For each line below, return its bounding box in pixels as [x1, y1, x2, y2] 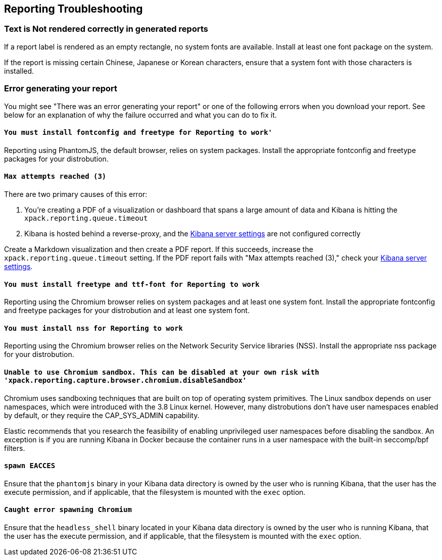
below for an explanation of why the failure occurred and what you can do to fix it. [4, 110, 277, 119]
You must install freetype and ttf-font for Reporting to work [4, 280, 260, 288]
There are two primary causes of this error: [4, 189, 148, 198]
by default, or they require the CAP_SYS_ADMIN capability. [4, 411, 200, 420]
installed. [4, 66, 34, 75]
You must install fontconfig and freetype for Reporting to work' [4, 128, 273, 137]
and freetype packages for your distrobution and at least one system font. [4, 306, 250, 315]
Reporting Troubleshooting [4, 3, 143, 15]
